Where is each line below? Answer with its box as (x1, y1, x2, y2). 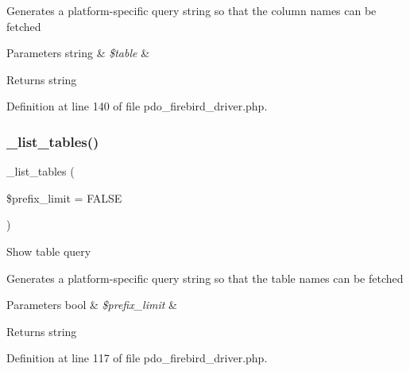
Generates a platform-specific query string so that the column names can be (6, 2, 377, 18)
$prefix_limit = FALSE (6, 189, 122, 206)
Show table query (6, 242, 91, 259)
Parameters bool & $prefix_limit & (6, 296, 177, 313)
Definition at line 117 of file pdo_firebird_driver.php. (6, 350, 268, 366)
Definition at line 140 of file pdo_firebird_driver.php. (6, 98, 268, 114)
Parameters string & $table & (6, 44, 150, 61)
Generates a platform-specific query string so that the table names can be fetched (6, 269, 404, 286)
